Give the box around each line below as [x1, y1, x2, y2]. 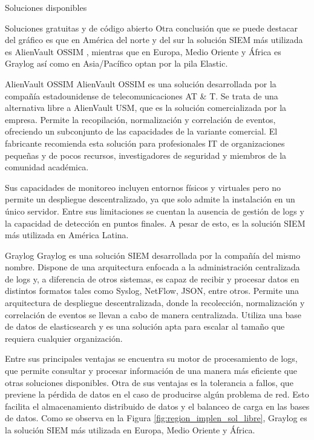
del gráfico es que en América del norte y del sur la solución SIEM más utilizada [5, 33, 303, 46]
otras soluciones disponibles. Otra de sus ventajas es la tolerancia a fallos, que [5, 376, 293, 388]
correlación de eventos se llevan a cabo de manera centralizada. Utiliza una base [5, 308, 301, 321]
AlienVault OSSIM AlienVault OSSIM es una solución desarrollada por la [5, 77, 276, 90]
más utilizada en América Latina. [5, 228, 129, 241]
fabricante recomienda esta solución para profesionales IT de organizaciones [5, 136, 285, 149]
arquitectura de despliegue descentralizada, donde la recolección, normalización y [5, 296, 305, 309]
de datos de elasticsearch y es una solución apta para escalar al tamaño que [5, 320, 285, 333]
